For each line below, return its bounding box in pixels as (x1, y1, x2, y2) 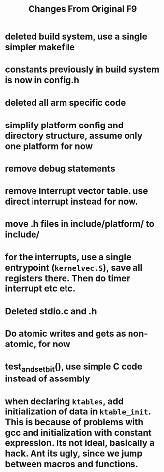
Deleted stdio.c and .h (5, 305, 97, 316)
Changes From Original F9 (28, 3, 137, 15)
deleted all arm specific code (5, 97, 126, 108)
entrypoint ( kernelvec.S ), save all (5, 262, 143, 273)
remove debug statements (5, 163, 116, 174)
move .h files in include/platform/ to (5, 219, 155, 230)
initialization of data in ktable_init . (5, 406, 151, 417)
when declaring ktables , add (5, 395, 124, 407)
